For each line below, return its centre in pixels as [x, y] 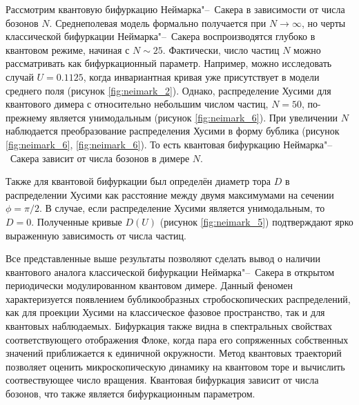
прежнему [26, 117]
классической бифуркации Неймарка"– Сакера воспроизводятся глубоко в [161, 36]
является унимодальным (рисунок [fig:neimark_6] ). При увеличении [194, 117]
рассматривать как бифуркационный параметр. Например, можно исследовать [169, 63]
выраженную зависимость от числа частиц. [96, 235]
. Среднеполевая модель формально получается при [158, 22]
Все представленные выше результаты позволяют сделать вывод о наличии [163, 258]
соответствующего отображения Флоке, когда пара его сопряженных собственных [177, 339]
